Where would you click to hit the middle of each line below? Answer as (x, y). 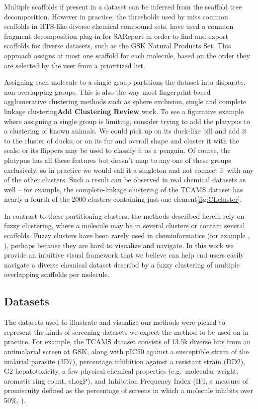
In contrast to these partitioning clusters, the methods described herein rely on (124, 215)
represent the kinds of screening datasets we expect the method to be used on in (127, 332)
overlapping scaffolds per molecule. (57, 274)
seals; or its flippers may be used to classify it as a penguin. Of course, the (117, 150)
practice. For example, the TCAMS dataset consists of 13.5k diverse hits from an (128, 341)
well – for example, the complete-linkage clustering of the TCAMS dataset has (124, 189)
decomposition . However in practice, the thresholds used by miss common (116, 16)
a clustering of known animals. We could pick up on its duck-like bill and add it (126, 131)
